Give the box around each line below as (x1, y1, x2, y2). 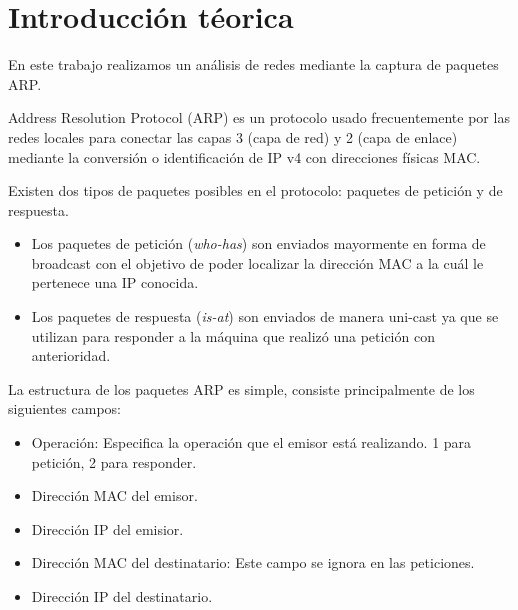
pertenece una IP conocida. (31, 272, 199, 293)
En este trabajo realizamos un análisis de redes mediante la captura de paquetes (8, 54, 499, 75)
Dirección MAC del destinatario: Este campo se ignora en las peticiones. (31, 552, 475, 573)
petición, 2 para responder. (31, 451, 197, 472)
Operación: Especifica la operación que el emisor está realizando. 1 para (31, 432, 472, 453)
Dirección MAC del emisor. (31, 485, 198, 506)
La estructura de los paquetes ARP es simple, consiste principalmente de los (8, 378, 475, 399)
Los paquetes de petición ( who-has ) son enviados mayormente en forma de (31, 233, 486, 254)
